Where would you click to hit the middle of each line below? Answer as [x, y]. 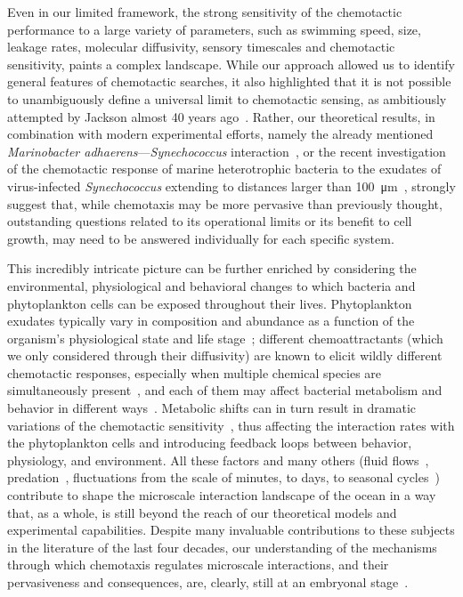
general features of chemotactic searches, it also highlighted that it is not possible [229, 81]
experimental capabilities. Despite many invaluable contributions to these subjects [231, 530]
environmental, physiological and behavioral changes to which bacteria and [211, 285]
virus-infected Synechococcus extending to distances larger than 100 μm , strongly [231, 186]
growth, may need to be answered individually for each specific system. [201, 238]
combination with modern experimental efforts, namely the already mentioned [220, 134]
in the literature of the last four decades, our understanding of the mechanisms [222, 547]
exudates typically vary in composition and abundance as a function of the [211, 321]
